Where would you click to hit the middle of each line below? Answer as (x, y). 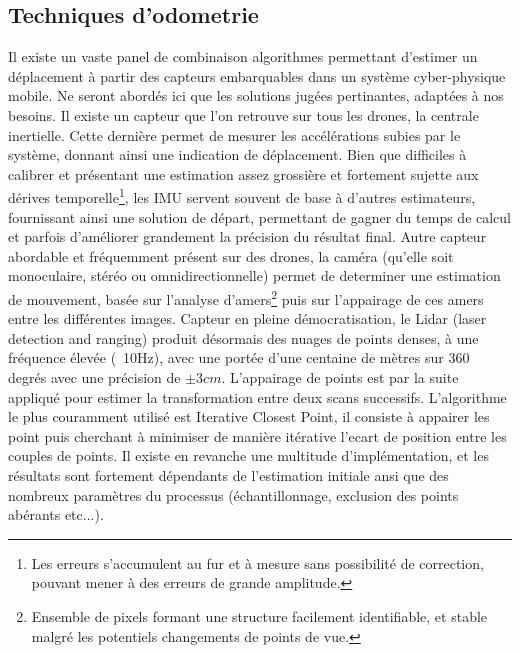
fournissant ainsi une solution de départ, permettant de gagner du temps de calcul (260, 216)
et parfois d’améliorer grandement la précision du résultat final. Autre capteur (247, 236)
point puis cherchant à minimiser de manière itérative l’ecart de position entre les (257, 435)
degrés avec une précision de (94, 377)
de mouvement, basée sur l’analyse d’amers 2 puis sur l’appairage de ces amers (246, 297)
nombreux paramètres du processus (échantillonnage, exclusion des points (233, 494)
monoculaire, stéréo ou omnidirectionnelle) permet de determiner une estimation (254, 275)
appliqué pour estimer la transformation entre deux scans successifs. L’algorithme (257, 396)
